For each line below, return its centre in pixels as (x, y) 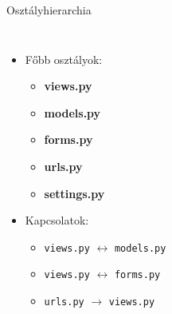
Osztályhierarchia (49, 10)
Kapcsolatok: (57, 220)
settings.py (74, 193)
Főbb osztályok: (64, 59)
